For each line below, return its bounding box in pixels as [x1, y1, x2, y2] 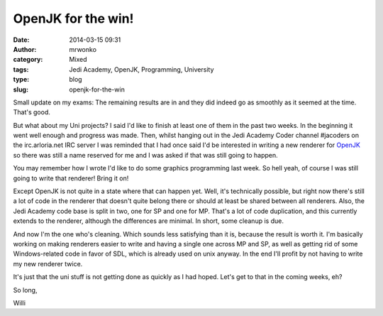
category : [13, 55, 43, 64]
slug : [13, 85, 28, 94]
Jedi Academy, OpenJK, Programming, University [69, 65, 214, 74]
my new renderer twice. [13, 259, 83, 268]
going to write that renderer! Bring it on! [13, 174, 129, 182]
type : [13, 75, 30, 84]
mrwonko [69, 45, 97, 53]
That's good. [13, 108, 51, 116]
